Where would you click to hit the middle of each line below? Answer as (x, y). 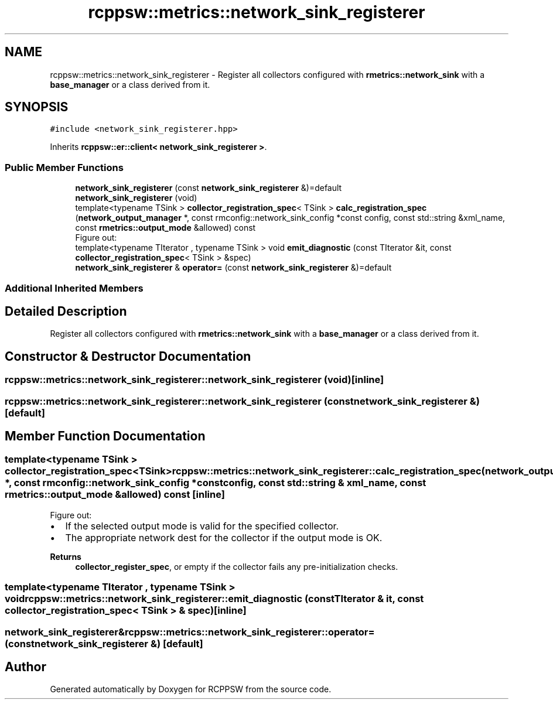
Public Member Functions (64, 167)
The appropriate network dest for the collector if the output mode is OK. (224, 537)
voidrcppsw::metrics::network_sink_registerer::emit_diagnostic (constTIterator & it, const (214, 599)
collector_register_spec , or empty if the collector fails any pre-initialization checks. (237, 566)
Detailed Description (66, 311)
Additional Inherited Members (74, 288)
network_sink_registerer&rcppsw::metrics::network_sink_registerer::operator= (190, 632)
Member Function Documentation (105, 436)
